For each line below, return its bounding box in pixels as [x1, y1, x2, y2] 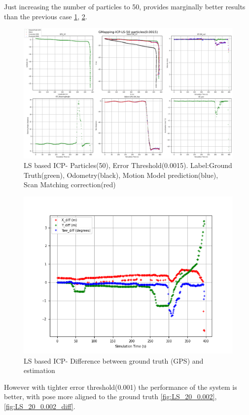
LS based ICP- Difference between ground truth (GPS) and [24, 355, 204, 366]
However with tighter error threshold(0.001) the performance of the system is [4, 381, 237, 392]
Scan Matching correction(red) [24, 179, 116, 190]
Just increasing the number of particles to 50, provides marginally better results [4, 1, 246, 11]
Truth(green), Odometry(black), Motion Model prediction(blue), [24, 169, 218, 180]
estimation [24, 365, 55, 375]
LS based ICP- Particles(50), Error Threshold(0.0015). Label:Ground [24, 160, 232, 170]
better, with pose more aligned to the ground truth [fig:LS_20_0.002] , [4, 391, 217, 402]
